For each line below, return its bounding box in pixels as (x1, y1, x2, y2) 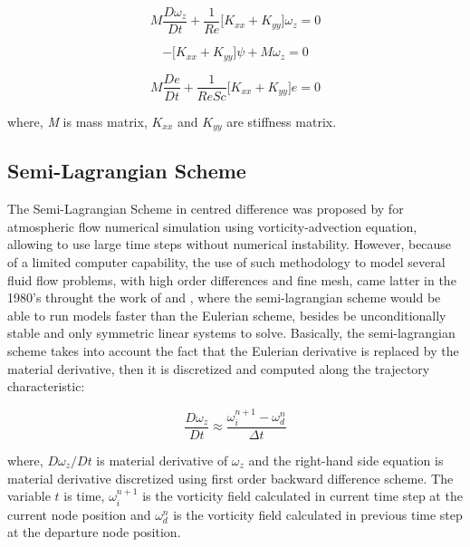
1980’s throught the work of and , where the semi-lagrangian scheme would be (7, 288, 441, 307)
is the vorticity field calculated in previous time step (173, 504, 463, 523)
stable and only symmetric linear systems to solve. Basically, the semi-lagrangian (7, 323, 456, 342)
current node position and (7, 504, 151, 523)
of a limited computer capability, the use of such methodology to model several (7, 253, 446, 272)
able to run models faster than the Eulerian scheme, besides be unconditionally (7, 305, 446, 324)
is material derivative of (96, 451, 228, 470)
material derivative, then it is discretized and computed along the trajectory (7, 359, 430, 378)
